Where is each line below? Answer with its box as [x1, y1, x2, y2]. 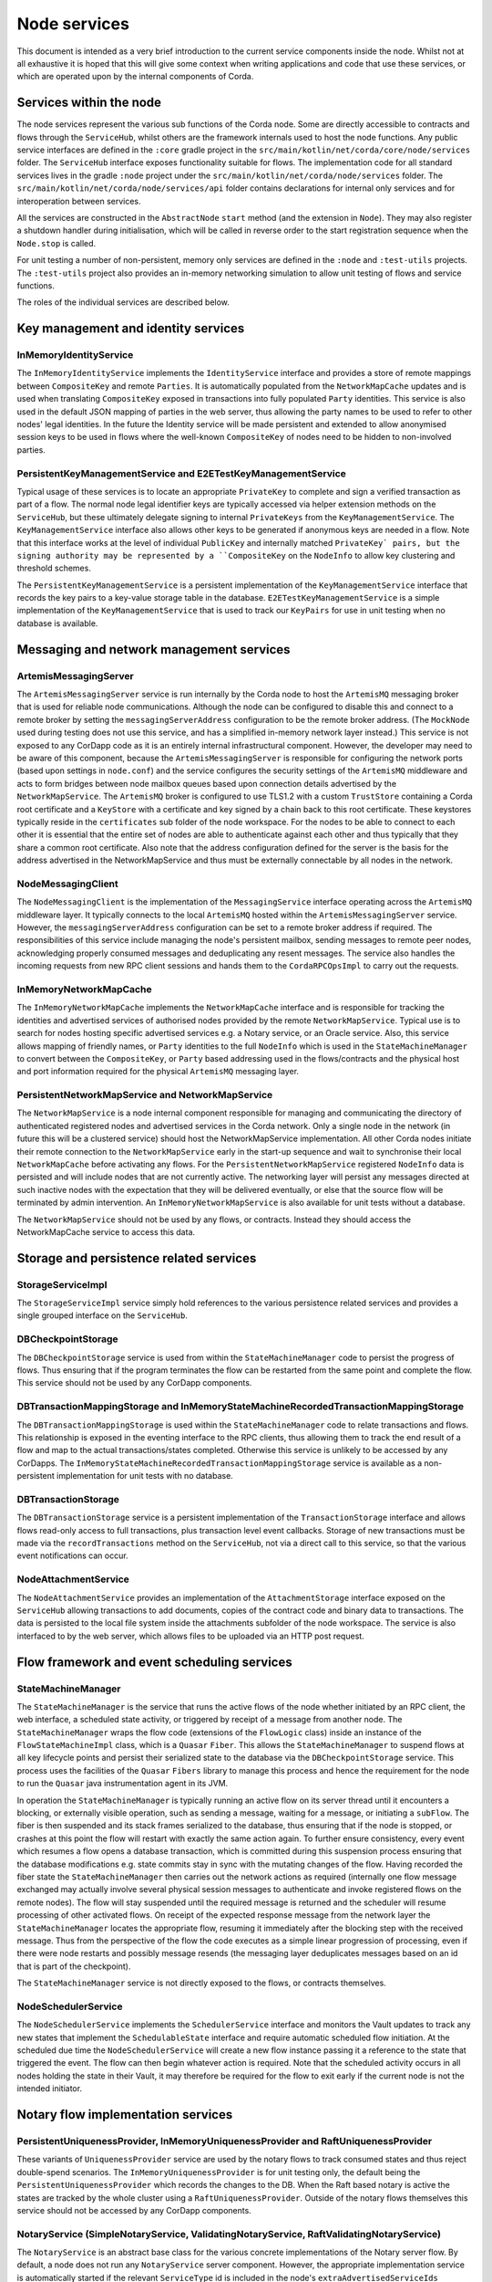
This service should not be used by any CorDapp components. [16, 1377, 252, 1388]
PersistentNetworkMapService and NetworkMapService [16, 1089, 273, 1102]
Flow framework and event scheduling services [16, 1654, 292, 1670]
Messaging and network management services [16, 642, 291, 657]
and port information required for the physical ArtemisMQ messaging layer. [16, 1066, 300, 1077]
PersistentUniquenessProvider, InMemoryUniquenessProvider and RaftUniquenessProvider [16, 2134, 433, 2147]
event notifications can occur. [16, 1550, 128, 1561]
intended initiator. [16, 2083, 82, 2094]
